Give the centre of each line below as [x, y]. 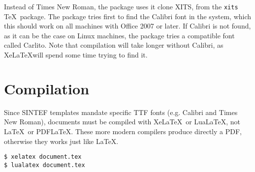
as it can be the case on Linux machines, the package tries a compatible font [119, 35]
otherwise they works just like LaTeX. [61, 141]
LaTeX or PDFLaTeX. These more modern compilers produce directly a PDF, [123, 131]
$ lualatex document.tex [45, 165]
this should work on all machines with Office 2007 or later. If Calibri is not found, [127, 26]
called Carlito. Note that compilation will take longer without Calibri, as [114, 45]
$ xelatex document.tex [43, 157]
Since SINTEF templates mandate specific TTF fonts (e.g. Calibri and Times [121, 112]
